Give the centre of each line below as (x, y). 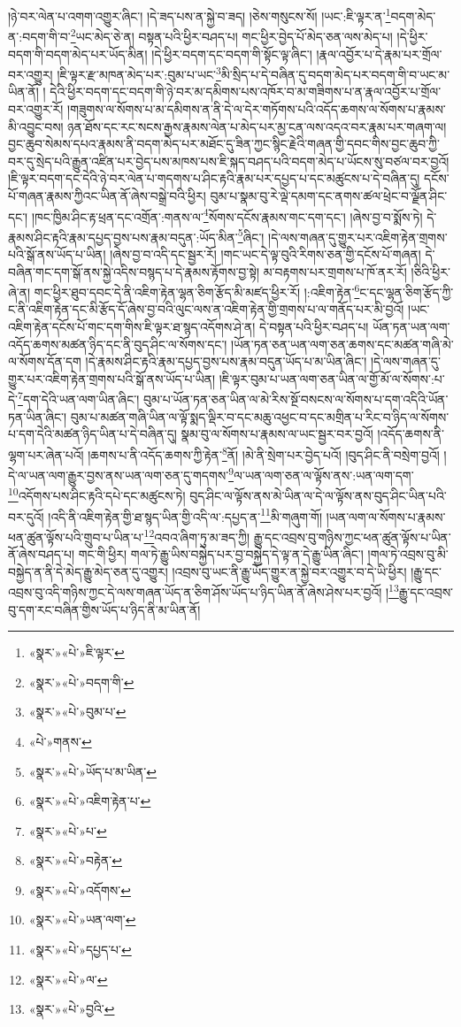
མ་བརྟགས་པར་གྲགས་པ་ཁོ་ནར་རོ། (335, 271)
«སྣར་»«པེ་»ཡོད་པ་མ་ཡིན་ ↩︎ (92, 771)
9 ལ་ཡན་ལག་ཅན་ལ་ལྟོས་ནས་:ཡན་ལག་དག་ (321, 474)
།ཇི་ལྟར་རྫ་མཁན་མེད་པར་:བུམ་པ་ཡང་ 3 (139, 73)
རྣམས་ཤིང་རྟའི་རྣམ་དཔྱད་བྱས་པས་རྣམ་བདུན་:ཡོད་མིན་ (123, 237)
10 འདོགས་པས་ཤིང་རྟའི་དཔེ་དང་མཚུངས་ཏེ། (97, 494)
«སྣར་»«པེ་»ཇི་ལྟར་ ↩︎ (77, 652)
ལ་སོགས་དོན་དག (45, 361)
